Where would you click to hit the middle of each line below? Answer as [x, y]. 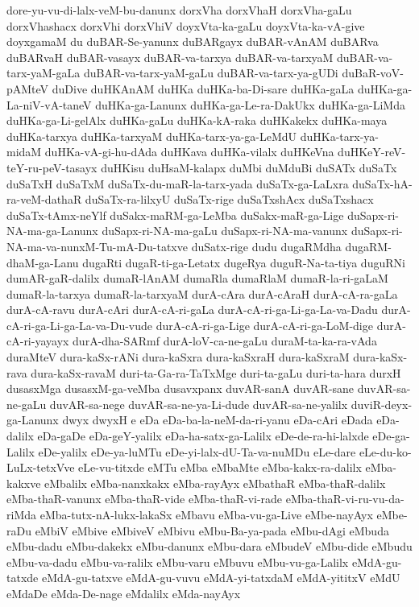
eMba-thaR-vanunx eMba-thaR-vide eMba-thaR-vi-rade [145, 499]
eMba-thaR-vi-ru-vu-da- [345, 499]
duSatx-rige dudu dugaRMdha [266, 246]
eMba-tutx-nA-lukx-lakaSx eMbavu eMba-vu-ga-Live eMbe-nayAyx [206, 514]
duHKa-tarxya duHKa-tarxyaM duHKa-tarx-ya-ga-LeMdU [152, 136]
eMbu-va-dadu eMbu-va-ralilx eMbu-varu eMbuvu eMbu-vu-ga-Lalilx [178, 562]
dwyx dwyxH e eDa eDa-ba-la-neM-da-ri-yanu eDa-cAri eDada [218, 420]
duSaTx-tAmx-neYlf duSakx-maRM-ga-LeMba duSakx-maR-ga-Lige [175, 215]
